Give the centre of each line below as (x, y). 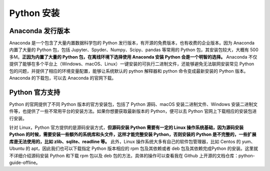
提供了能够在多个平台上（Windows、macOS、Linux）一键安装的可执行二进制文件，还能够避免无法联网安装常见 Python (132, 64)
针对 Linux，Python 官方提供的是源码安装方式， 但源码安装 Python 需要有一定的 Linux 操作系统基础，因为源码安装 (126, 127)
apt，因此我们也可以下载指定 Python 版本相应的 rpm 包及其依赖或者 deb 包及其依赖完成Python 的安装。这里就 (145, 148)
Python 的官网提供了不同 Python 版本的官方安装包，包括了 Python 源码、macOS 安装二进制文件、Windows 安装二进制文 (133, 104)
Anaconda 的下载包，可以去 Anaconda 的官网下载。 (63, 78)
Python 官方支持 (35, 92)
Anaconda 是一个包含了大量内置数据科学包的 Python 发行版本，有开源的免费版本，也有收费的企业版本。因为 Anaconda (132, 43)
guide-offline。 (25, 162)
